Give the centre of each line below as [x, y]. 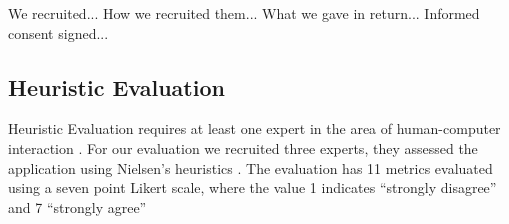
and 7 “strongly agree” [77, 206]
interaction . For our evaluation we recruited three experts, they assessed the [243, 147]
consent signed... [58, 32]
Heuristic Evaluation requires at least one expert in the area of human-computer [254, 128]
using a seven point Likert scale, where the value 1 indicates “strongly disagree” [252, 187]
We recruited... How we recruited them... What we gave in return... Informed [244, 13]
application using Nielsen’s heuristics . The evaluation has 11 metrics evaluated [250, 167]
